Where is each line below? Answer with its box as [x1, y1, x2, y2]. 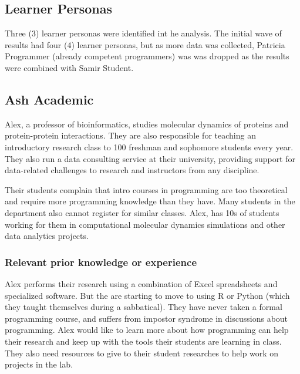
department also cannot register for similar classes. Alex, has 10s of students [5, 206, 279, 218]
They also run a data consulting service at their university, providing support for [5, 152, 295, 164]
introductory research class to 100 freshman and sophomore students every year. [5, 140, 294, 153]
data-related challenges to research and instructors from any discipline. [5, 164, 259, 176]
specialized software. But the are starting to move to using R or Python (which [5, 289, 290, 301]
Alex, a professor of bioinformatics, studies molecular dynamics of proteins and [5, 117, 289, 130]
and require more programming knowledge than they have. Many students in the [5, 195, 295, 207]
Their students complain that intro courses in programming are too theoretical [5, 183, 288, 196]
